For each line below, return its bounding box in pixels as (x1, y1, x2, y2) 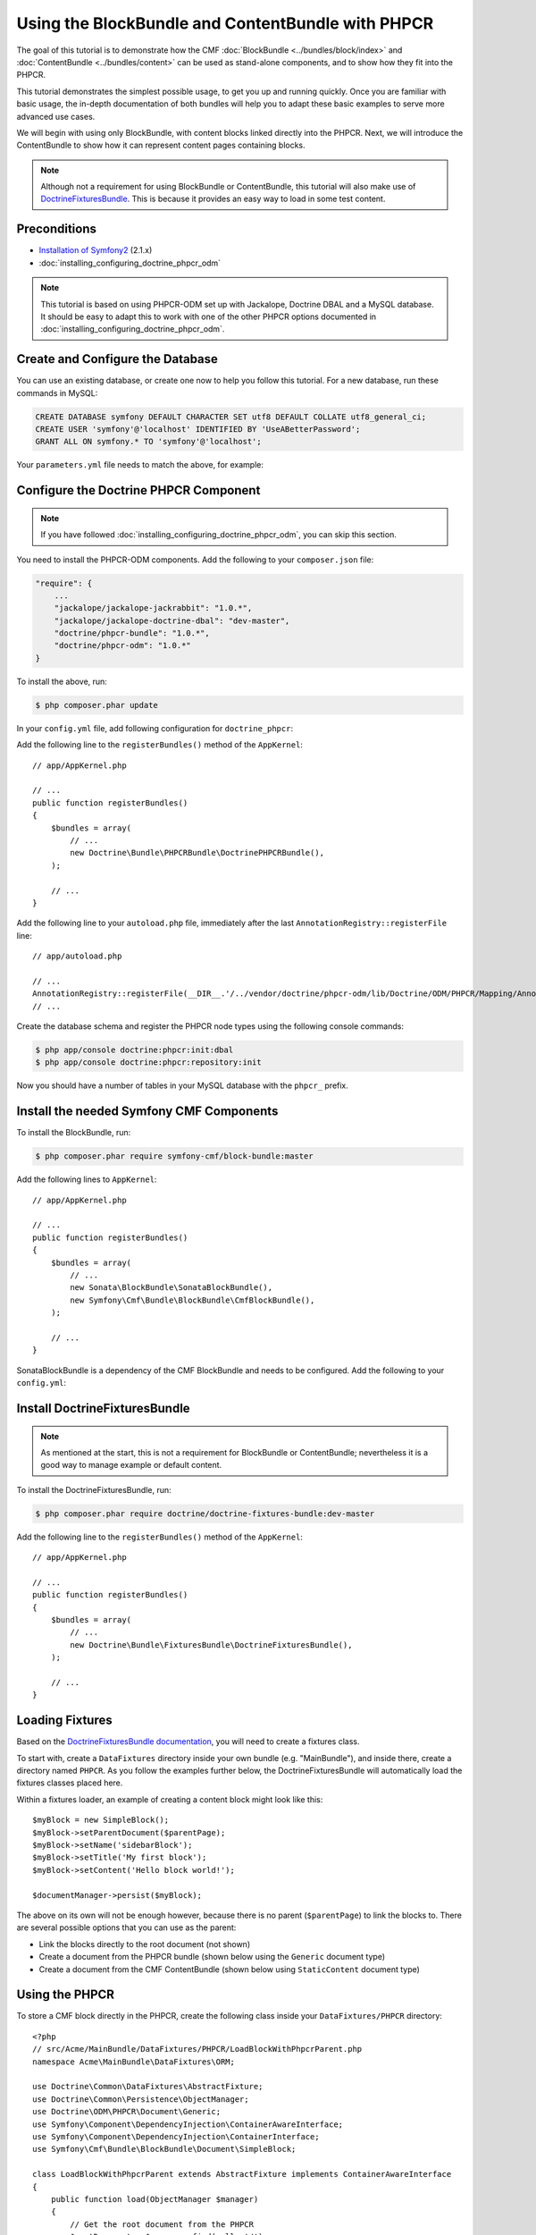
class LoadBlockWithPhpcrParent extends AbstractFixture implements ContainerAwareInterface (32, 2169, 452, 2180)
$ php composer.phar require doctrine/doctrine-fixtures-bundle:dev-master (35, 1508, 375, 1519)
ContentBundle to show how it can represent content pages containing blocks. (16, 139, 306, 151)
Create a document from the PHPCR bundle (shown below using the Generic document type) (38, 1952, 386, 1962)
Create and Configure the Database (16, 351, 219, 367)
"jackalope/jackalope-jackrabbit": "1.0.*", (54, 603, 253, 613)
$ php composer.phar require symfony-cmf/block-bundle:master (35, 1151, 314, 1161)
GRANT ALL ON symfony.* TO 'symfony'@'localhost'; (35, 436, 263, 447)
